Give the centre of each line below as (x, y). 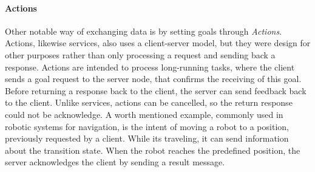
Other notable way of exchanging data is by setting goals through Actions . (144, 31)
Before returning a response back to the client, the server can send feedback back (156, 90)
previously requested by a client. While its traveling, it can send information (147, 138)
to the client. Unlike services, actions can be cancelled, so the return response (149, 102)
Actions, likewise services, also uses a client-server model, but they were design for (158, 43)
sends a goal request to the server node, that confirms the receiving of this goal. (153, 79)
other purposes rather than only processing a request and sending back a (140, 54)
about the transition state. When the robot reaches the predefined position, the (153, 150)
